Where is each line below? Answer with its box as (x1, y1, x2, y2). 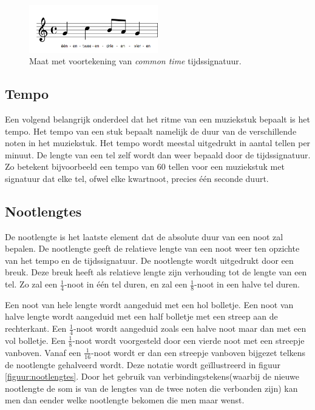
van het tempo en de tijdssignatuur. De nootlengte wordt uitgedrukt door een (5, 254, 294, 266)
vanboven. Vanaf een (5, 346, 81, 358)
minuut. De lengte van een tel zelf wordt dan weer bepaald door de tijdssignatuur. (5, 148, 311, 161)
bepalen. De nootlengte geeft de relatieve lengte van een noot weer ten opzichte (5, 242, 300, 255)
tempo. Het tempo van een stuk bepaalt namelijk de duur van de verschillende (5, 124, 297, 137)
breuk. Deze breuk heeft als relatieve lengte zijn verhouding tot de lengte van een (5, 266, 307, 278)
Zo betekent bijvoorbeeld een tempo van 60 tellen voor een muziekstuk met (5, 160, 285, 173)
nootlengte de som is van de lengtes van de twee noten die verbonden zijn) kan (5, 381, 298, 394)
